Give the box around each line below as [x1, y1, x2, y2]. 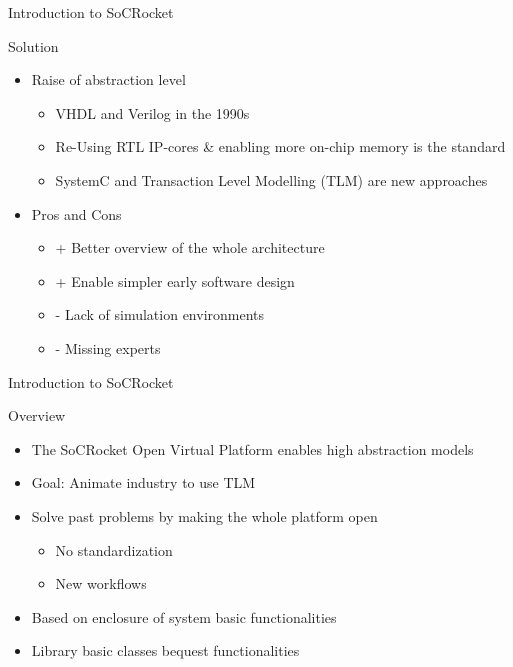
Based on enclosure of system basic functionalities [31, 606, 337, 627]
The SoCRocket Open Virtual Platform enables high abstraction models [31, 438, 474, 459]
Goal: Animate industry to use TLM [31, 472, 256, 493]
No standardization [55, 539, 173, 560]
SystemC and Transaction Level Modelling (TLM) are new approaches [55, 169, 488, 190]
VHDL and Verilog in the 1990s [55, 102, 250, 123]
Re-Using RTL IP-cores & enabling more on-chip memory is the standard [55, 136, 506, 157]
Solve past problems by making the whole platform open [31, 505, 378, 526]
